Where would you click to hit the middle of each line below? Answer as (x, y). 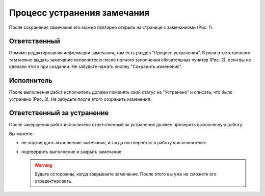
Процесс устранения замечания (79, 13)
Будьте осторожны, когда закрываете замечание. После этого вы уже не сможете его (126, 174)
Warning (43, 165)
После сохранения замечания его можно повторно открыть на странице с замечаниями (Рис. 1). (111, 27)
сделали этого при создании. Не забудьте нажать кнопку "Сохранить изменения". (96, 66)
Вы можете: (21, 133)
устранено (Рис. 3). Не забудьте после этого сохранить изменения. (80, 99)
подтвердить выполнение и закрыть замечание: (72, 152)
